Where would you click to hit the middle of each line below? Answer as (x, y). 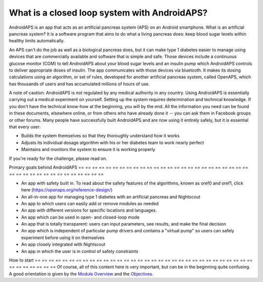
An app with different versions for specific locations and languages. (89, 210)
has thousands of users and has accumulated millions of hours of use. (79, 84)
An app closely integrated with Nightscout (63, 244)
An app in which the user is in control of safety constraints (80, 251)
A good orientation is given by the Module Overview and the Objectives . (81, 274)
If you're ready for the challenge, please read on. (58, 158)
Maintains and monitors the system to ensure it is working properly (88, 150)
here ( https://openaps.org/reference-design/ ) (67, 190)
